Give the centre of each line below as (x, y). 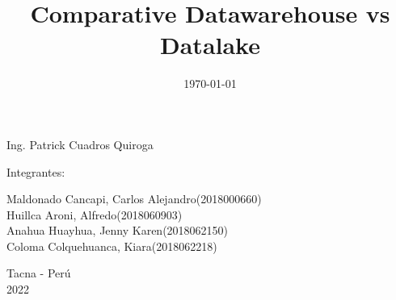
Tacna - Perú (39, 273)
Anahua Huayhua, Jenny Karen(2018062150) (118, 230)
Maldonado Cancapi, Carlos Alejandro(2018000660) (134, 199)
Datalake (210, 45)
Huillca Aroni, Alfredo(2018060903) (95, 214)
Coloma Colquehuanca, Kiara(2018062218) (112, 246)
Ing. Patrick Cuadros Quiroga (80, 144)
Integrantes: (36, 171)
